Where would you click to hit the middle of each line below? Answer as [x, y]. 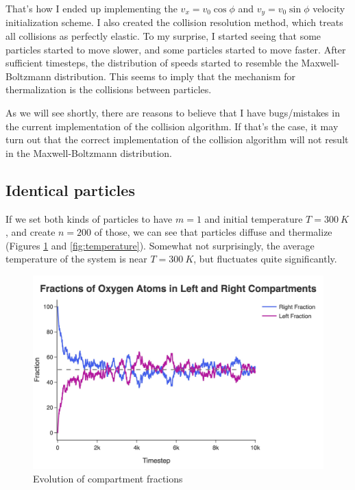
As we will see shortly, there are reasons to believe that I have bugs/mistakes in [173, 113]
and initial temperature [254, 218]
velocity [329, 8]
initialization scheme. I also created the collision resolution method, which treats [174, 22]
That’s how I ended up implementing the [91, 8]
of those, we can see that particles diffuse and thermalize [213, 232]
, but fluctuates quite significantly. [265, 259]
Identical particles [70, 189]
